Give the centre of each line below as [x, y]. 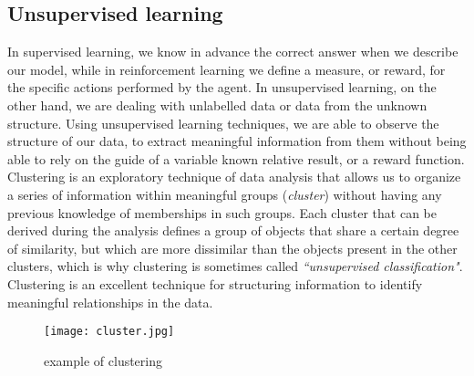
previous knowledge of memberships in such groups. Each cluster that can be [222, 212]
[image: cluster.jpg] [109, 332]
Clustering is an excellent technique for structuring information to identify [215, 283]
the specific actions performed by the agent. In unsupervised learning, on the [222, 87]
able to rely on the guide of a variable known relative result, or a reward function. [236, 158]
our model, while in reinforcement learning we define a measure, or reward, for [227, 69]
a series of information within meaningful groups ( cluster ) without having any [225, 194]
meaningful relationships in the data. [110, 302]
